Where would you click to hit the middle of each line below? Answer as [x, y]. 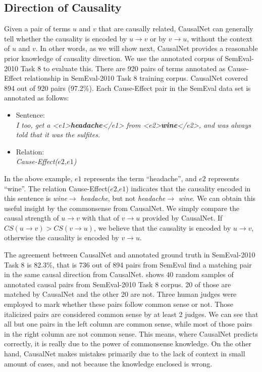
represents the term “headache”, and [140, 178]
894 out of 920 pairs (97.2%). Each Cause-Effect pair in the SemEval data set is [127, 88]
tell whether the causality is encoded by [66, 38]
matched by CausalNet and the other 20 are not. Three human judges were [120, 294]
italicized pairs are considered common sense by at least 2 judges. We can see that [131, 314]
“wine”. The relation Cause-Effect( [57, 188]
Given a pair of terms [37, 29]
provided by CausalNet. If [182, 218]
